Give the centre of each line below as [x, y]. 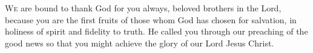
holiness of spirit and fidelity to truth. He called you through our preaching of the [156, 31]
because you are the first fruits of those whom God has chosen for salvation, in [151, 19]
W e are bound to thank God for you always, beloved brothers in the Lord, [143, 8]
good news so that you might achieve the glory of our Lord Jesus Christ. [140, 43]
